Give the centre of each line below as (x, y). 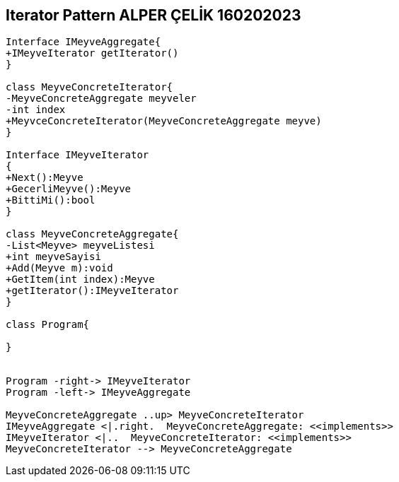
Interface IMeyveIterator (77, 155)
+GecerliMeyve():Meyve (69, 189)
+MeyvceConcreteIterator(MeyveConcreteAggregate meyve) (164, 121)
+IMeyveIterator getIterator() (92, 53)
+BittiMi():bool (51, 200)
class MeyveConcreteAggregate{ (92, 234)
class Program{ (48, 325)
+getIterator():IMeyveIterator (92, 291)
